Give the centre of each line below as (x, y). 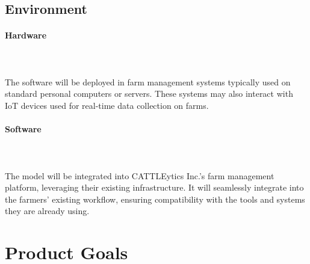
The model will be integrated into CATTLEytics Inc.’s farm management (140, 175)
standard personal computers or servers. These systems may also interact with (149, 94)
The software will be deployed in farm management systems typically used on (148, 81)
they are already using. (47, 211)
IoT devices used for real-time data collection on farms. (107, 105)
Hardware (26, 35)
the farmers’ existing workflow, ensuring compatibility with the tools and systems (155, 199)
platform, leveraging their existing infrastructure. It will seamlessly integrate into (154, 187)
